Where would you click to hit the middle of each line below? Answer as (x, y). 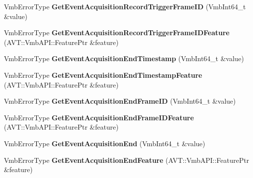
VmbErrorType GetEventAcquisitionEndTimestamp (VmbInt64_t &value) (124, 58)
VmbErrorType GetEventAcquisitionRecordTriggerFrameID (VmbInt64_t (125, 6)
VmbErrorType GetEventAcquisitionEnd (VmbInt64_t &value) (105, 143)
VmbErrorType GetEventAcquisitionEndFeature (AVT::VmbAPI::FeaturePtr (126, 160)
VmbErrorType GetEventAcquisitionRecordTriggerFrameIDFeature (117, 33)
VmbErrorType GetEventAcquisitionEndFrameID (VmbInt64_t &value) (120, 101)
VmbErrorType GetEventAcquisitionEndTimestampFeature (103, 75)
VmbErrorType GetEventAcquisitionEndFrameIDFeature (99, 117)
